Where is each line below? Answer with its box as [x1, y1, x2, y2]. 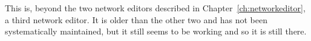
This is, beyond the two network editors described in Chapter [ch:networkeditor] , [5, 2, 306, 14]
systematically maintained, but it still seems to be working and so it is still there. [5, 25, 307, 37]
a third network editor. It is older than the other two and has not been [5, 13, 267, 26]
